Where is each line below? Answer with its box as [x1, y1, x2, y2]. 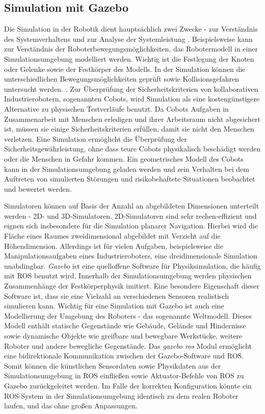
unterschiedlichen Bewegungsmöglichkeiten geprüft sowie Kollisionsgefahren [4, 73, 240, 84]
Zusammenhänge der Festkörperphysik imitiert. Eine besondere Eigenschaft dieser [4, 280, 260, 291]
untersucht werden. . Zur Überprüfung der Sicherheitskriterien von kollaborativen [4, 83, 258, 94]
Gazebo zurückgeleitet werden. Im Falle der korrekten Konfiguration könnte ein [4, 380, 252, 391]
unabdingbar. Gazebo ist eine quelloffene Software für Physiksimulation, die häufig [4, 260, 261, 271]
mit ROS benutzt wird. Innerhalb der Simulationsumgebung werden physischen [4, 270, 252, 281]
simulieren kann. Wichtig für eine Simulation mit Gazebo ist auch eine [4, 300, 224, 311]
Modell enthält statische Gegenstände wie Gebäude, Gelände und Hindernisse [4, 320, 246, 331]
